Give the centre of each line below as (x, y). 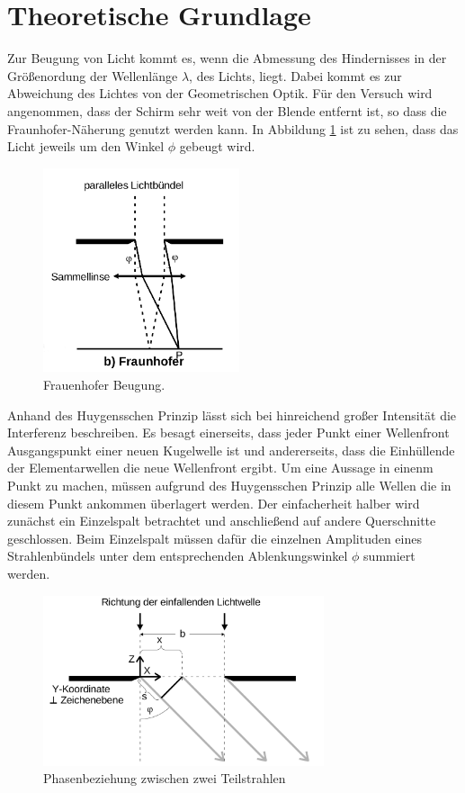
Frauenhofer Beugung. (104, 385)
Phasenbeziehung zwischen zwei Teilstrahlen (165, 778)
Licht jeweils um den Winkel (86, 146)
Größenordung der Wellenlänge (93, 75)
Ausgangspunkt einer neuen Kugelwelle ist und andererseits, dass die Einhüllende (231, 450)
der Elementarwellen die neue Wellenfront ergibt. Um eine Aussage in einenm (220, 468)
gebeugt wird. (217, 146)
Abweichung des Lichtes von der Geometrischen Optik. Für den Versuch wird (220, 93)
